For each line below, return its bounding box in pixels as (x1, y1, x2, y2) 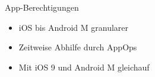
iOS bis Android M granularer (18, 21, 129, 33)
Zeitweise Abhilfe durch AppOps (18, 41, 137, 53)
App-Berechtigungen (5, 1, 79, 13)
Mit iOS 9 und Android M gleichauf (18, 60, 150, 73)
